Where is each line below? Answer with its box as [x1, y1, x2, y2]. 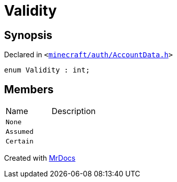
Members [4, 83, 54, 96]
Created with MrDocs [4, 154, 76, 163]
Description [51, 106, 96, 117]
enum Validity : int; [4, 66, 90, 75]
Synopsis [4, 28, 52, 42]
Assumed [6, 128, 34, 136]
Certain [6, 137, 34, 145]
